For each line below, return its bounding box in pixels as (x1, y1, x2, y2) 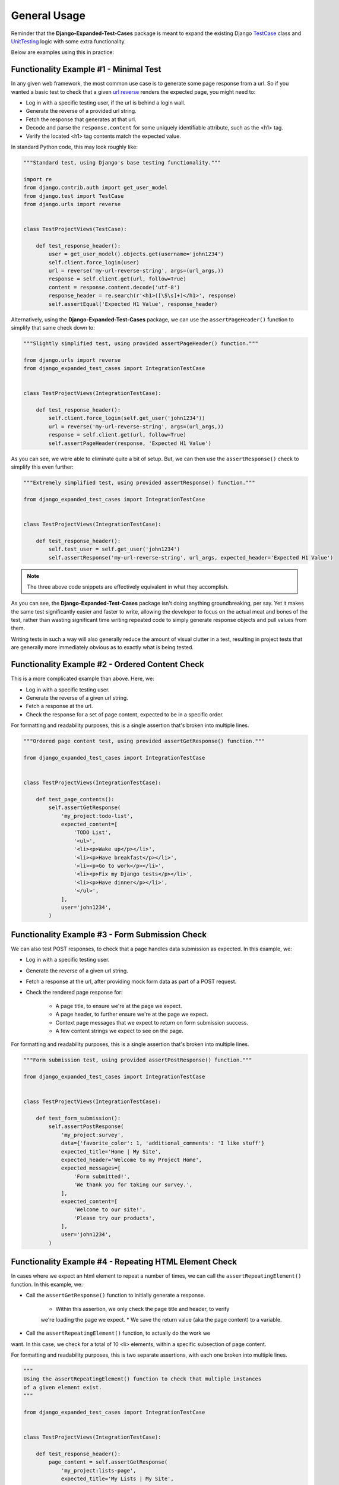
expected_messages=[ (61, 1165, 121, 1171)
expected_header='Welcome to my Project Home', (61, 1156, 202, 1163)
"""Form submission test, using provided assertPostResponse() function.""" (23, 1057, 252, 1063)
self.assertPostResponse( (48, 1123, 124, 1130)
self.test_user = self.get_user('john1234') (48, 546, 180, 552)
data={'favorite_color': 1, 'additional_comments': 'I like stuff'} (61, 1140, 265, 1146)
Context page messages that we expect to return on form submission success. (55, 1019, 249, 1026)
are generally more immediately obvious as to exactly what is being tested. (11, 644, 194, 651)
